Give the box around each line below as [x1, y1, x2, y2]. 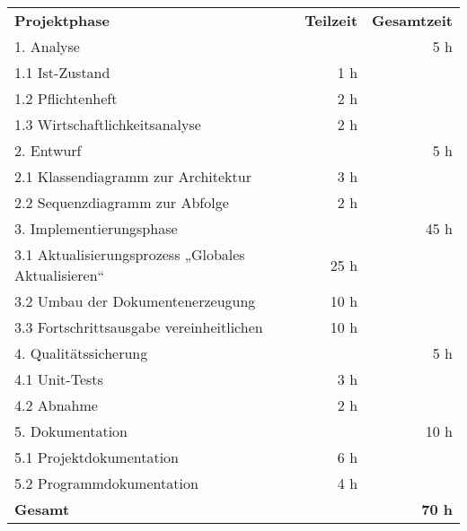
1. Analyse [14, 36, 80, 57]
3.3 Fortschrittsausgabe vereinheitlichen [14, 317, 263, 337]
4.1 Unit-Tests [14, 369, 103, 389]
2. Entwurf [14, 140, 82, 161]
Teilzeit [304, 10, 358, 30]
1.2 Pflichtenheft [14, 88, 118, 109]
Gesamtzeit [372, 10, 453, 30]
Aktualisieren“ [14, 265, 105, 285]
